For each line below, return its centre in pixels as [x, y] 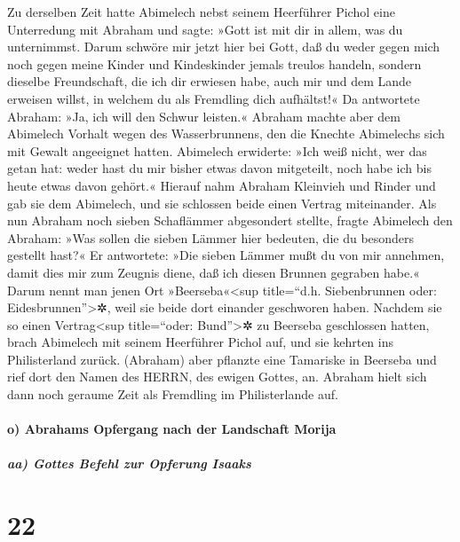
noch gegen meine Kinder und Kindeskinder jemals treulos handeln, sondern [214, 63]
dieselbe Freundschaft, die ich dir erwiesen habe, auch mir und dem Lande [210, 81]
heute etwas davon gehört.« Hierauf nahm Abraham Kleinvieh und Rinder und [222, 185]
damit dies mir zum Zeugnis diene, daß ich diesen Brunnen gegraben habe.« [214, 272]
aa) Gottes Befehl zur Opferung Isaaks [129, 463]
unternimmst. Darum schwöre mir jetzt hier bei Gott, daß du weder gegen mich [224, 47]
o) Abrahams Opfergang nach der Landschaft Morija [172, 429]
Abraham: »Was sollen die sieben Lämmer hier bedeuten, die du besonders [211, 237]
